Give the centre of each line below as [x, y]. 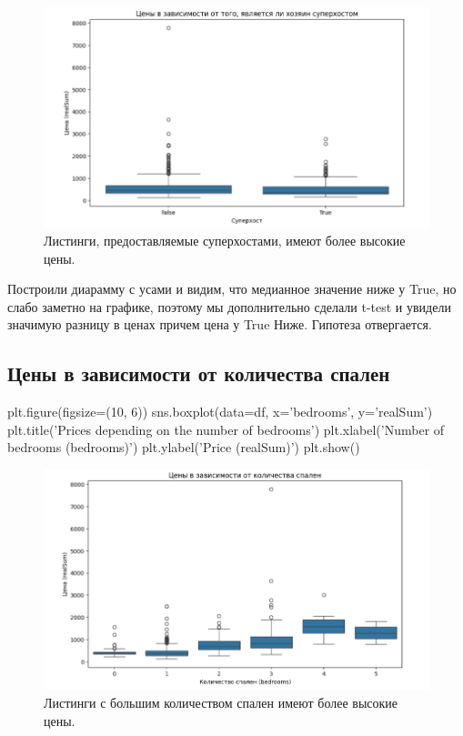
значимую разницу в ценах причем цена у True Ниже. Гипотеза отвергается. [220, 324]
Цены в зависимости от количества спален [199, 373]
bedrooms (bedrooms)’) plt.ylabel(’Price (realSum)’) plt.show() [184, 447]
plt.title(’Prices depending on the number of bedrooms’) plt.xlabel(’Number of [226, 429]
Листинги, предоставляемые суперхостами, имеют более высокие [225, 241]
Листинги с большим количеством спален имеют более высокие [221, 702]
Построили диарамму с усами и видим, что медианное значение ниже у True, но [232, 289]
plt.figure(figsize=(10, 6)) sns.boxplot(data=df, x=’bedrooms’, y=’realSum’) [220, 412]
